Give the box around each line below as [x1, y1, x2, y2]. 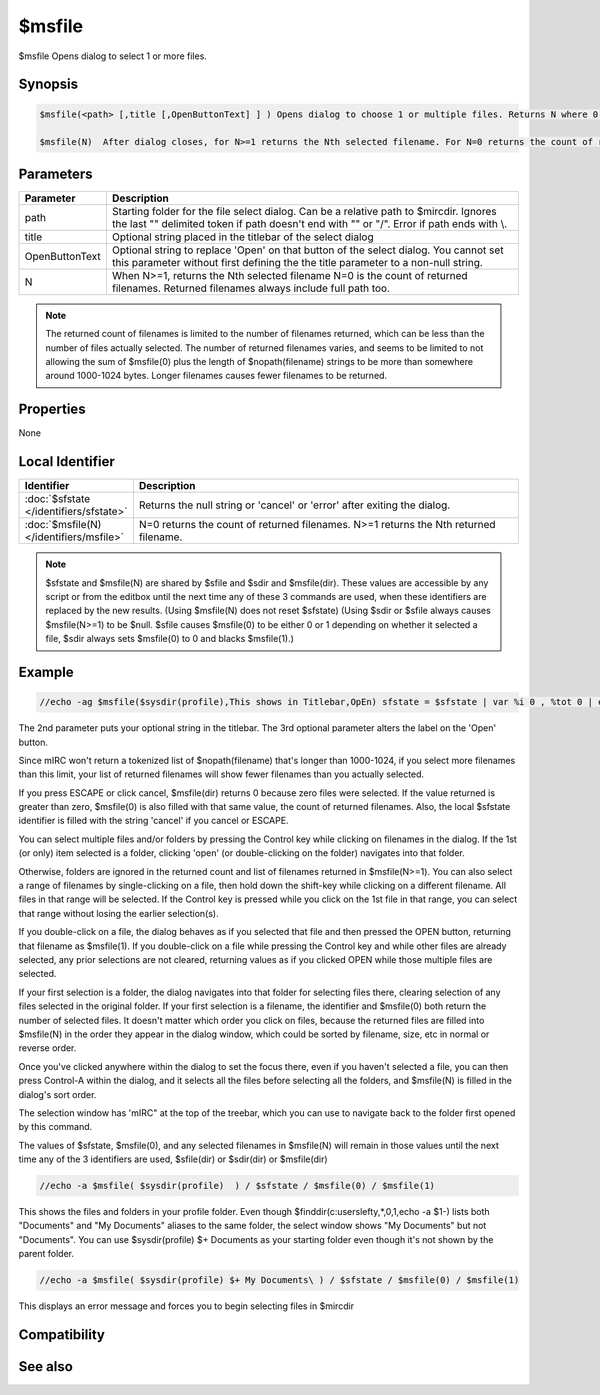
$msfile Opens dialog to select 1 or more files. [18, 50, 207, 62]
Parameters [18, 165, 93, 182]
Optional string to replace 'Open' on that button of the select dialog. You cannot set [111, 243, 504, 257]
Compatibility [18, 1326, 105, 1343]
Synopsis [18, 76, 79, 93]
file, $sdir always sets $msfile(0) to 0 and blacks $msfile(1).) [45, 633, 295, 645]
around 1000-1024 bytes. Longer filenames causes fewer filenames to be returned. [45, 370, 388, 382]
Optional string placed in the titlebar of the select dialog [111, 230, 374, 244]
